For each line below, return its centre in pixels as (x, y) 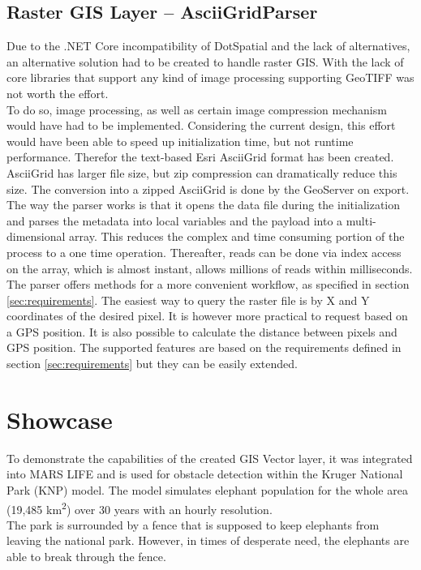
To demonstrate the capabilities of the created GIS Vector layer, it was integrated (210, 458)
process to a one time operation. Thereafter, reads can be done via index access (204, 252)
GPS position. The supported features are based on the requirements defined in (204, 347)
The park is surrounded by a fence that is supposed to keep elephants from (193, 524)
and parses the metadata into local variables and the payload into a (175, 220)
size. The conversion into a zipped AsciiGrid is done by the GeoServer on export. (208, 189)
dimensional (36, 236)
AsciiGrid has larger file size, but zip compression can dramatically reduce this (202, 172)
